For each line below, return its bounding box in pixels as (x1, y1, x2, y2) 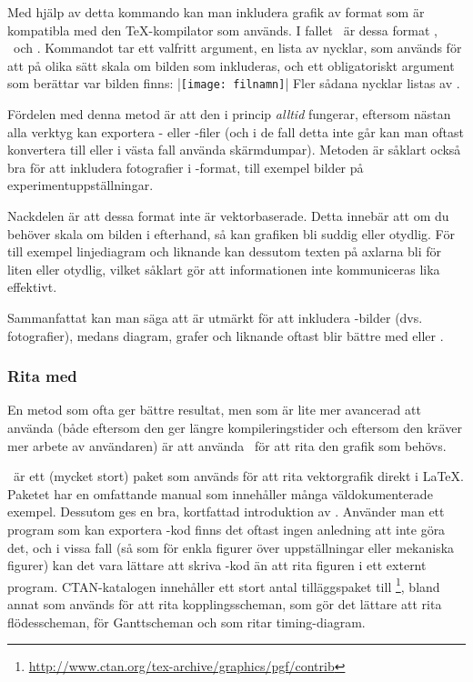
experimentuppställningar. (7, 176, 154, 195)
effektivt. (7, 277, 57, 296)
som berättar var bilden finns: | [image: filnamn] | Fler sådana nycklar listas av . (7, 74, 460, 93)
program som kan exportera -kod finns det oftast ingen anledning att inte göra (7, 519, 446, 538)
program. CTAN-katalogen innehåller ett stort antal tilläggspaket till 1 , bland (7, 574, 440, 596)
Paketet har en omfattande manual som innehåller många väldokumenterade (7, 484, 433, 503)
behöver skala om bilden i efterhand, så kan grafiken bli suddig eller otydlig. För (7, 224, 455, 243)
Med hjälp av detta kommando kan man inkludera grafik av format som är (7, 3, 425, 21)
